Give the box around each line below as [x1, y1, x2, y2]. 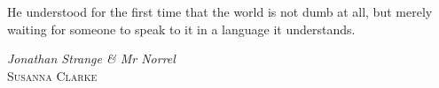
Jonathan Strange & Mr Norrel [7, 49, 176, 68]
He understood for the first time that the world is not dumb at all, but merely [7, 3, 433, 20]
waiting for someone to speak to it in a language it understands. [7, 19, 356, 38]
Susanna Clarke [7, 66, 98, 84]
